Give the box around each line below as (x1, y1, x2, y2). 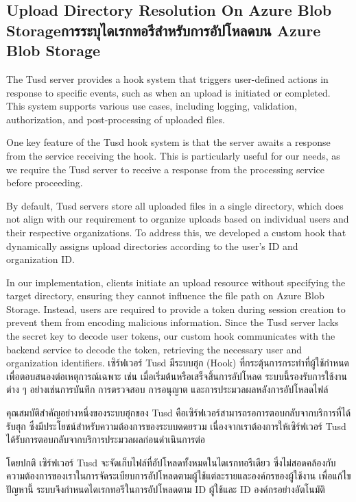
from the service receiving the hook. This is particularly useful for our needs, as (6, 148, 340, 162)
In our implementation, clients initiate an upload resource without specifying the (6, 275, 346, 289)
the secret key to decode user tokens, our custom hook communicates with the (6, 329, 335, 343)
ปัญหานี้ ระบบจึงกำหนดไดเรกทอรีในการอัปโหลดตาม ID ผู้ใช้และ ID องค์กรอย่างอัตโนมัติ (6, 482, 325, 497)
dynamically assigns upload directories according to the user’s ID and (6, 238, 298, 253)
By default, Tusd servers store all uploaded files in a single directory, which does (6, 198, 344, 212)
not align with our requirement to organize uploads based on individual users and (6, 212, 349, 226)
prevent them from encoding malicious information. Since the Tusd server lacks (6, 315, 339, 329)
